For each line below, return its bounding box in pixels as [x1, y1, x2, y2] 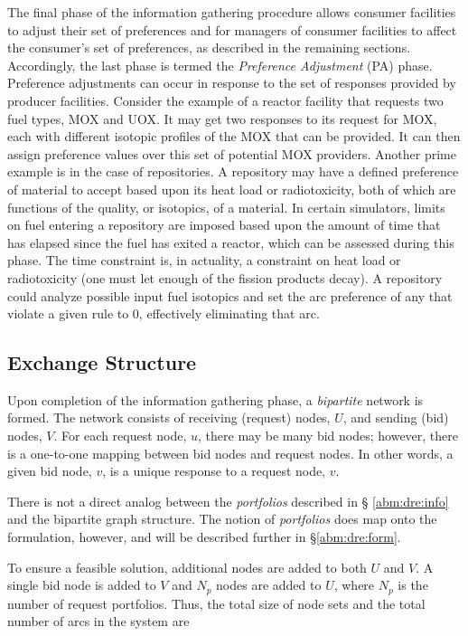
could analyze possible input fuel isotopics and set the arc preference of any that [7, 286, 453, 305]
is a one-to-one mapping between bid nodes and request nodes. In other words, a [7, 443, 454, 462]
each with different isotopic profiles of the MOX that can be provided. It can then [7, 127, 461, 146]
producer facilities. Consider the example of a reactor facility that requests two [7, 90, 444, 109]
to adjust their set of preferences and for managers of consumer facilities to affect [7, 20, 457, 39]
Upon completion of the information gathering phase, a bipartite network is [7, 390, 424, 409]
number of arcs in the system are [7, 612, 190, 631]
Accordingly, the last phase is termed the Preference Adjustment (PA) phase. [7, 55, 433, 74]
